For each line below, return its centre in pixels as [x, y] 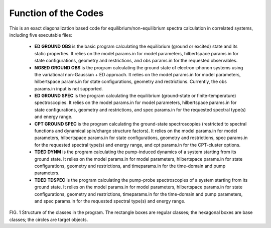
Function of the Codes [56, 13]
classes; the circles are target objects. [49, 219]
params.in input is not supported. [69, 88]
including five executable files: [41, 35]
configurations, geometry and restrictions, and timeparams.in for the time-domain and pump [130, 166]
